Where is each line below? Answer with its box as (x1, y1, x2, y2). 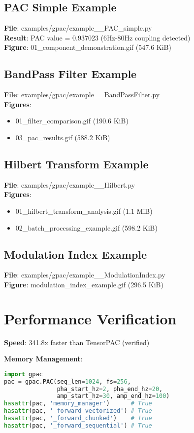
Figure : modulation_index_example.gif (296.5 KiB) (4, 279, 163, 289)
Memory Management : (4, 354, 83, 364)
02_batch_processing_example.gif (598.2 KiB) (15, 222, 158, 233)
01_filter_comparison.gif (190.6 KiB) (15, 116, 129, 126)
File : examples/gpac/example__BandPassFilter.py (4, 89, 160, 100)
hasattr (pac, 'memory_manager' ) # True (4, 400, 152, 407)
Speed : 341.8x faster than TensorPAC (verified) (4, 337, 150, 347)
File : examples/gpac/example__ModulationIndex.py (4, 270, 165, 280)
